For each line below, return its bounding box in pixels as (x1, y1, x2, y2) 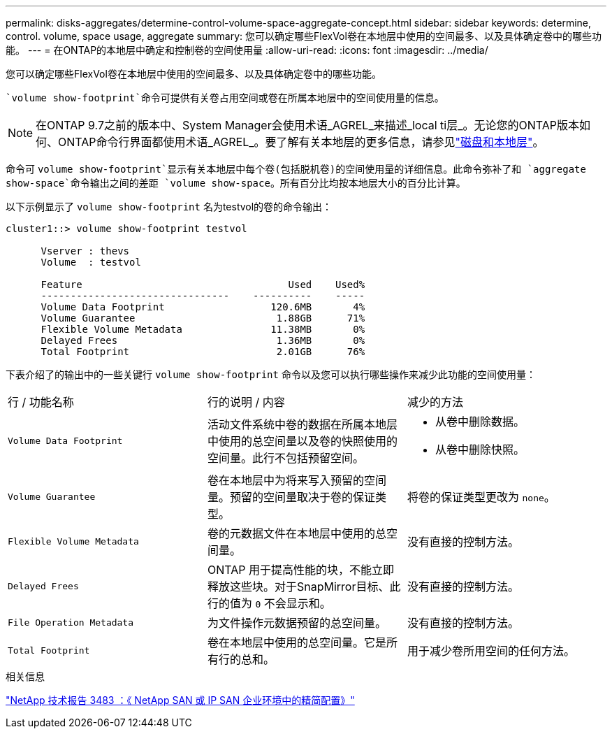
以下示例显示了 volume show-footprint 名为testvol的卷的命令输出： (6, 201, 333, 213)
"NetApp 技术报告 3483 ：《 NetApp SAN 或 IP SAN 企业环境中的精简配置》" (6, 694, 355, 706)
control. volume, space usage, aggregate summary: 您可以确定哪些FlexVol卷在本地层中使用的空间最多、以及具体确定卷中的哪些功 (6, 30, 602, 42)
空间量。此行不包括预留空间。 (207, 451, 364, 465)
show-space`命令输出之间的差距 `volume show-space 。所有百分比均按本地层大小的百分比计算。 (6, 177, 466, 189)
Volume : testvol (41, 257, 141, 268)
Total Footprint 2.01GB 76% (41, 346, 365, 357)
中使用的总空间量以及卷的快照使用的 (207, 434, 398, 448)
